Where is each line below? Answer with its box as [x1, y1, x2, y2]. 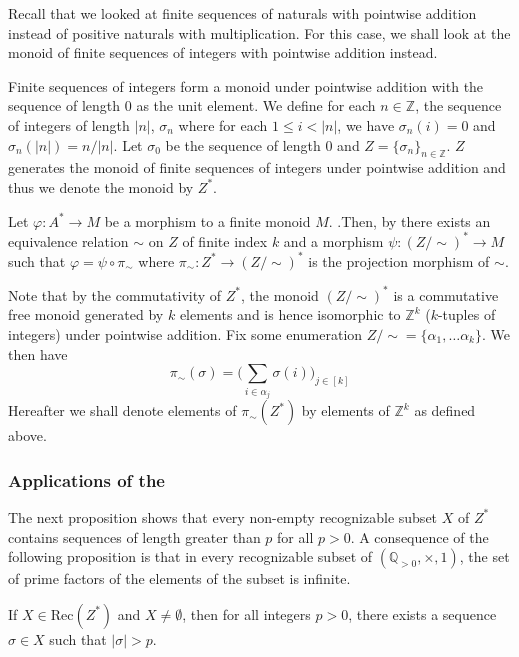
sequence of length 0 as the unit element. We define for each [8, 95, 376, 116]
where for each [178, 114, 268, 135]
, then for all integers [182, 603, 311, 624]
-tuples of [437, 304, 496, 325]
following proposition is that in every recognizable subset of [8, 546, 373, 567]
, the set [459, 546, 510, 567]
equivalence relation [8, 230, 129, 251]
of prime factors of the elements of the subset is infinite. [8, 568, 351, 589]
